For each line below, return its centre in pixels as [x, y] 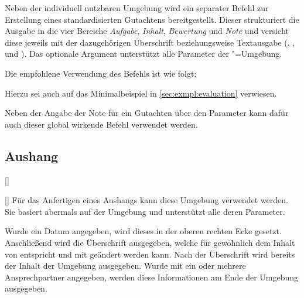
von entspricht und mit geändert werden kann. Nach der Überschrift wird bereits [150, 254]
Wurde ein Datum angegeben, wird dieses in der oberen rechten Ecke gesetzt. [143, 231]
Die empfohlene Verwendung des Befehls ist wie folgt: [101, 73]
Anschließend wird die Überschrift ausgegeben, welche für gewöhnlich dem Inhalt [150, 242]
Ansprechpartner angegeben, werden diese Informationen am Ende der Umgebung [152, 277]
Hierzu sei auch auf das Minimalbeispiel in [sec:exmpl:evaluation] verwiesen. [141, 93]
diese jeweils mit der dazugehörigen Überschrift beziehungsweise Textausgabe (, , [150, 42]
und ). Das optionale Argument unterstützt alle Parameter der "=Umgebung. [144, 54]
